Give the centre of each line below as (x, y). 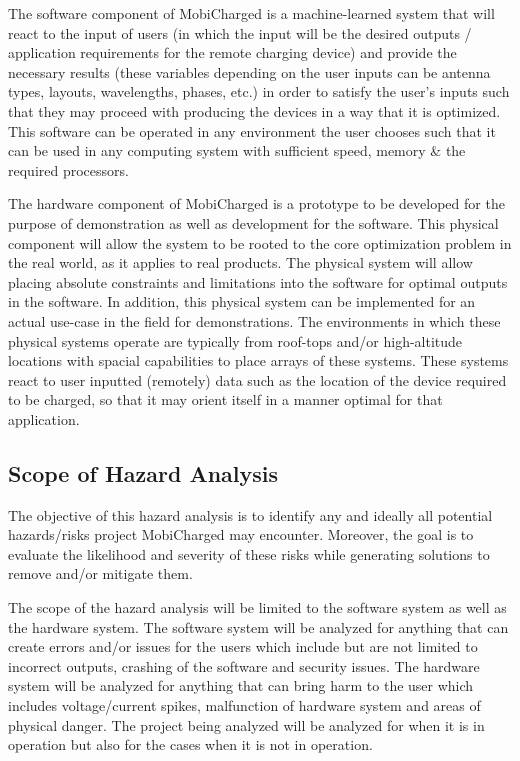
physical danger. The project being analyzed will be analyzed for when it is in (246, 724)
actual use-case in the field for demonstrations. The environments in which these (254, 320)
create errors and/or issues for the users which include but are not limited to (243, 646)
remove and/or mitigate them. (100, 573)
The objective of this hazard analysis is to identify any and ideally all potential (250, 514)
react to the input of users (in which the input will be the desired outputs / (240, 32)
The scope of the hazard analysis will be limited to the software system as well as (257, 607)
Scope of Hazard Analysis (143, 472)
